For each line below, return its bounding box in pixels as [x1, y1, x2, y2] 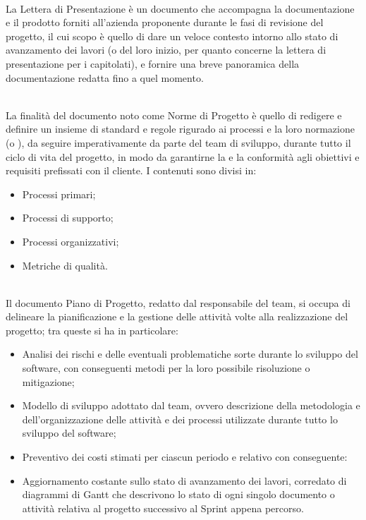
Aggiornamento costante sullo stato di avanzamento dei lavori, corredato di [22, 473, 347, 488]
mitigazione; [22, 374, 75, 389]
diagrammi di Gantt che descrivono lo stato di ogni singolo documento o [22, 487, 335, 502]
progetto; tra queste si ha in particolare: [6, 322, 178, 337]
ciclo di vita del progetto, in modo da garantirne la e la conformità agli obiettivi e [6, 149, 360, 164]
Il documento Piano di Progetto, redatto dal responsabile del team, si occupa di [6, 295, 350, 310]
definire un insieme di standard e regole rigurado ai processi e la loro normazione [6, 121, 355, 136]
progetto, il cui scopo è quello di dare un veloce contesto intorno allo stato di [6, 28, 338, 43]
